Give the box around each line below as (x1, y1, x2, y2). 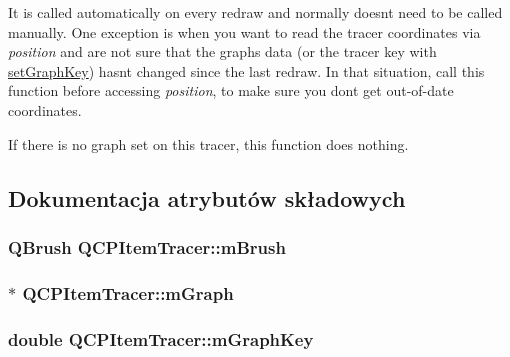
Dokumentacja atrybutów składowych (8, 182, 406, 213)
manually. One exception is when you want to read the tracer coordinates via (8, 21, 481, 42)
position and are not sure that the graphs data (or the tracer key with (8, 41, 437, 62)
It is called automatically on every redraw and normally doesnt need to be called (8, 2, 503, 22)
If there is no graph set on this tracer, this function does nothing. (8, 133, 409, 154)
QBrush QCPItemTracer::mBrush (8, 234, 286, 259)
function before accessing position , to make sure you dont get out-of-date (8, 80, 454, 101)
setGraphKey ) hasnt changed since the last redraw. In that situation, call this (8, 60, 485, 81)
